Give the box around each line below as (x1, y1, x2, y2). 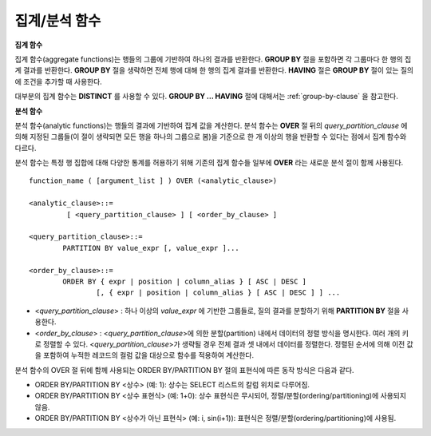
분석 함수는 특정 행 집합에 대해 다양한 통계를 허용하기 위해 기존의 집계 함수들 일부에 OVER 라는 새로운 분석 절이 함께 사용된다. (14, 158, 404, 168)
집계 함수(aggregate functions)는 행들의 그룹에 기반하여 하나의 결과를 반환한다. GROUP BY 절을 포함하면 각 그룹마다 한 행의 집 (14, 54, 412, 64)
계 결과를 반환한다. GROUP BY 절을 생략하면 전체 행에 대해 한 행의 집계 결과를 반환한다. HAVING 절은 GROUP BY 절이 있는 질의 (14, 65, 414, 75)
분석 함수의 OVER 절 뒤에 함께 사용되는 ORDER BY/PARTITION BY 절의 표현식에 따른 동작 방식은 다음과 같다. (14, 365, 354, 375)
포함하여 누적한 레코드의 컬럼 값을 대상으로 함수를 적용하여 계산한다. (42, 351, 255, 360)
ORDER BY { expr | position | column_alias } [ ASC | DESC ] (62, 276, 307, 286)
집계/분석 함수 (14, 12, 101, 30)
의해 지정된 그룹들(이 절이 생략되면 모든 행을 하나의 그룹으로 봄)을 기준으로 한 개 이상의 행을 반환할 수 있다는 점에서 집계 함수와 (14, 132, 407, 141)
